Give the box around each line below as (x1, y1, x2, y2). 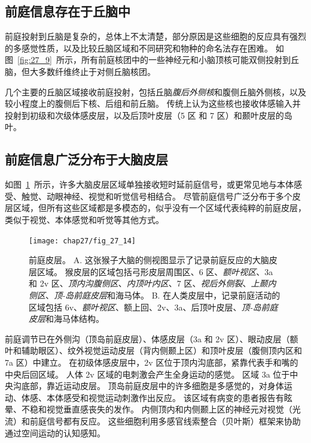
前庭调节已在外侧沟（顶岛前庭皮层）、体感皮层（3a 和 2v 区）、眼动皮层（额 (5, 332, 298, 345)
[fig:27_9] (17, 53, 52, 66)
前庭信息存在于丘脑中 (5, 2, 130, 20)
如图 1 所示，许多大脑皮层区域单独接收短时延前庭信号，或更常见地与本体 (5, 178, 294, 191)
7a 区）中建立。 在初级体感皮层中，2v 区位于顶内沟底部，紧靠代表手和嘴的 (5, 355, 298, 368)
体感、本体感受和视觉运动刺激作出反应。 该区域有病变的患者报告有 (21, 391, 284, 403)
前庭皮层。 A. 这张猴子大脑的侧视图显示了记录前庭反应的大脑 (29, 254, 269, 266)
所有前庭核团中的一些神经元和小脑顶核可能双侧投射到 (81, 53, 291, 66)
